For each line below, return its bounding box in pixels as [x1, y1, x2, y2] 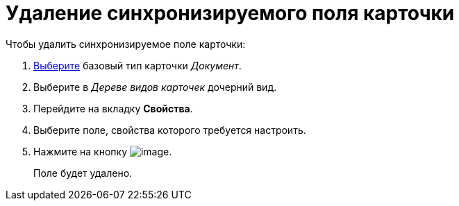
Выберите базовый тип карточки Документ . [33, 59, 242, 71]
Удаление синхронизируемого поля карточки [6, 1, 455, 25]
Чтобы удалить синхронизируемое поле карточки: [6, 37, 246, 50]
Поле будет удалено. [33, 166, 133, 179]
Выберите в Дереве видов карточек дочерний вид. [33, 80, 277, 93]
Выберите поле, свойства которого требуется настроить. [33, 123, 306, 136]
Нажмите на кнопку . [33, 145, 172, 157]
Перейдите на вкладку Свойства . [33, 102, 193, 114]
